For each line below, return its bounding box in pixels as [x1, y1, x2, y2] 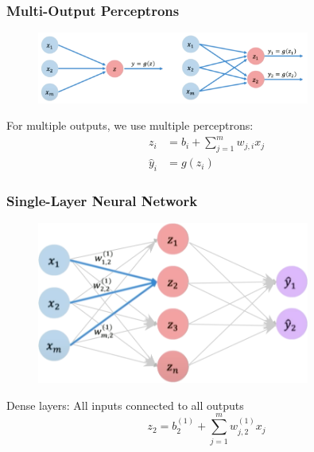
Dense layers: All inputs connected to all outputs [6, 396, 244, 413]
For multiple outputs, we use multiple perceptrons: [6, 117, 254, 134]
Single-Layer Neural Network [6, 190, 198, 210]
